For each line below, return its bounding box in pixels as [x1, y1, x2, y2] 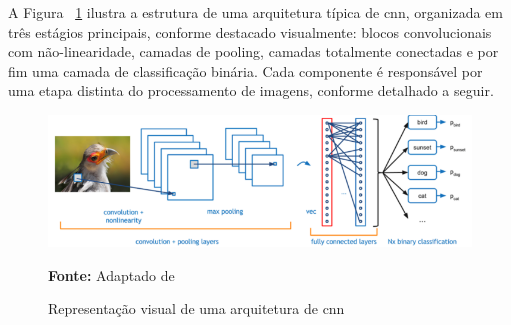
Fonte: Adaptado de [48, 264, 175, 285]
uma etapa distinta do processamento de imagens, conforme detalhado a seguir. [8, 80, 494, 101]
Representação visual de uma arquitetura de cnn [48, 298, 345, 319]
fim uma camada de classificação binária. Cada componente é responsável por [8, 60, 483, 81]
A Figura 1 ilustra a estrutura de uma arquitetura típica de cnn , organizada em [8, 2, 503, 22]
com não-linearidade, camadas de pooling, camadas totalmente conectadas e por [8, 41, 499, 62]
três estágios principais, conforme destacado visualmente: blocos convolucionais [8, 21, 492, 42]
